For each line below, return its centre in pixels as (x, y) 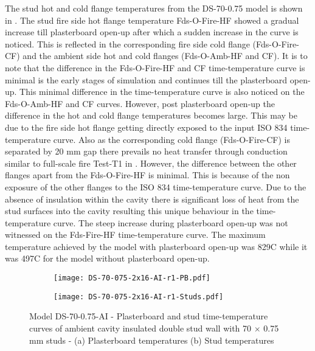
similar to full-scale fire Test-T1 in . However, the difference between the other (151, 163)
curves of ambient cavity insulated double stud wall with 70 (140, 328)
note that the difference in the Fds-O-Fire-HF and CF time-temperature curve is (155, 67)
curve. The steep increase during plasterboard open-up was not (171, 222)
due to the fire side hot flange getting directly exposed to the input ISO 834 (146, 127)
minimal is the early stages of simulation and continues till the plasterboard (146, 79)
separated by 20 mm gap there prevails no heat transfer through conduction (146, 151)
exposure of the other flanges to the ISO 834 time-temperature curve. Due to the (156, 186)
